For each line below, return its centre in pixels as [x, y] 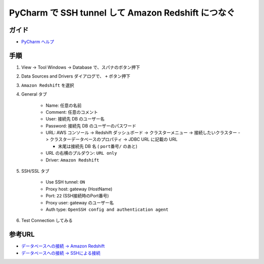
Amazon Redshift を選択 [48, 85]
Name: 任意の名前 [64, 105]
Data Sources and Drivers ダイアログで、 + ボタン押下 [76, 76]
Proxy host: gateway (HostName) [79, 189]
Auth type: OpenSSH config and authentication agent [107, 209]
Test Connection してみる [47, 221]
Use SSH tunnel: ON [65, 182]
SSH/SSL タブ [35, 171]
